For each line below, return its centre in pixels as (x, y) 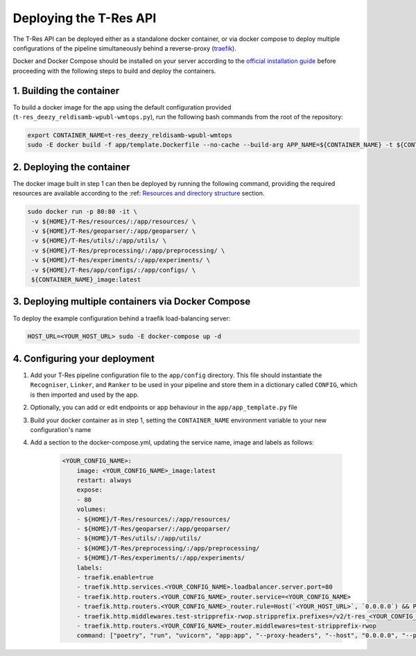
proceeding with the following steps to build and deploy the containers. (114, 71)
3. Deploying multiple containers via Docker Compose (132, 302)
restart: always (104, 481)
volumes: (92, 509)
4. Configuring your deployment (84, 358)
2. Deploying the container (71, 167)
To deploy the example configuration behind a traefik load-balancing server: (122, 318)
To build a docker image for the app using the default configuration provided (122, 107)
